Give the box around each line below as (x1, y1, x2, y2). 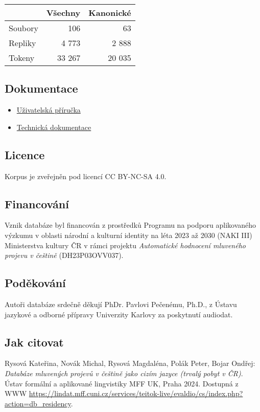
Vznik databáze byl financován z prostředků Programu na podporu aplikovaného (5, 220, 256, 230)
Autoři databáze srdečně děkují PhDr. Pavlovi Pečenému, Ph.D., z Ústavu (5, 298, 237, 309)
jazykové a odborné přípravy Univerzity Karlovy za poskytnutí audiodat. (5, 309, 233, 319)
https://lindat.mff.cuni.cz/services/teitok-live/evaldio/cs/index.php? (29, 388, 243, 399)
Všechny (46, 7, 81, 18)
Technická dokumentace (16, 121, 91, 132)
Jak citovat (5, 334, 64, 350)
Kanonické (88, 7, 131, 18)
